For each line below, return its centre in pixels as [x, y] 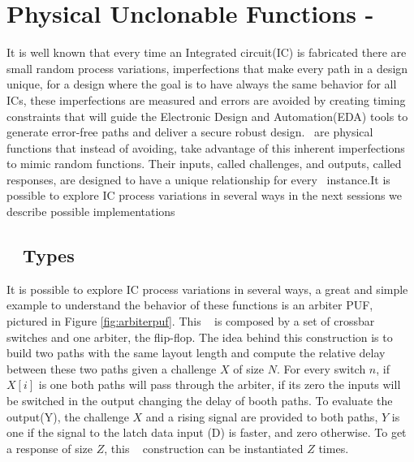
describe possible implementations [91, 212]
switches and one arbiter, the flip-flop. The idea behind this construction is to [200, 337]
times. [334, 448]
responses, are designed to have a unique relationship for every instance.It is [198, 179]
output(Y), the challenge [68, 416]
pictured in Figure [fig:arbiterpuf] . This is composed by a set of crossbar [191, 321]
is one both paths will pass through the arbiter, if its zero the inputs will [220, 384]
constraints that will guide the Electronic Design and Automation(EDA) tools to [207, 116]
